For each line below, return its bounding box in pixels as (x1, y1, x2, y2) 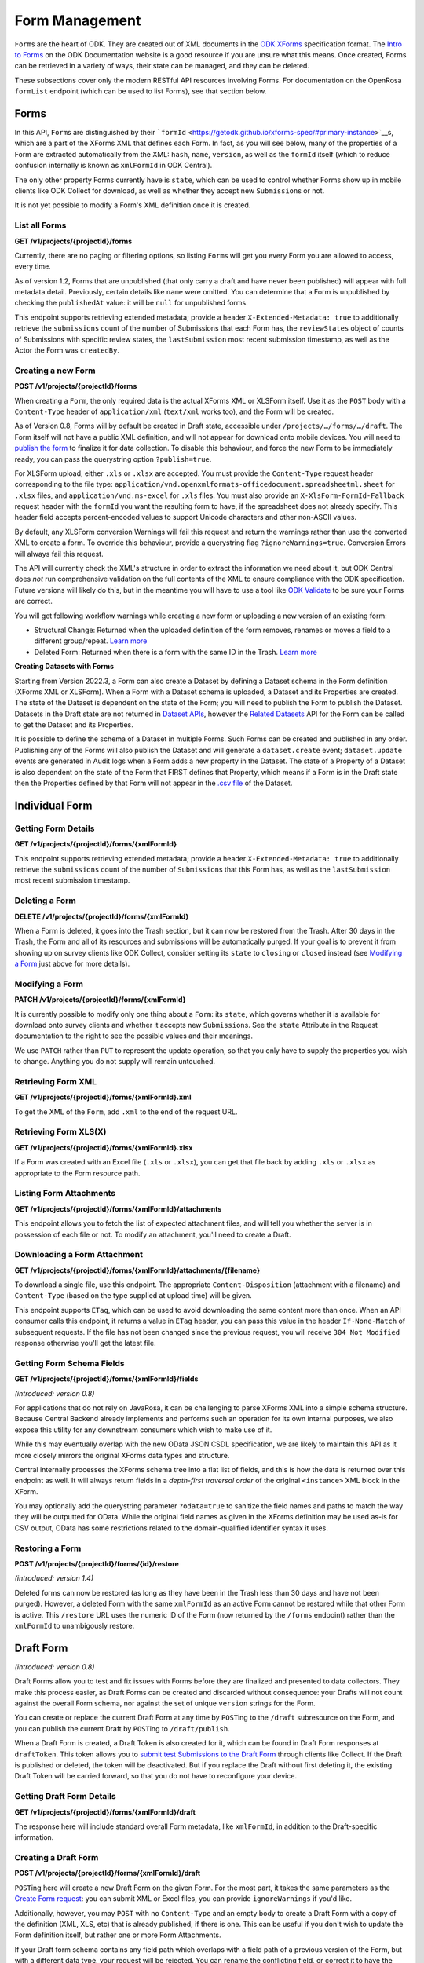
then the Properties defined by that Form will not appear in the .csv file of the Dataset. (14, 778, 293, 788)
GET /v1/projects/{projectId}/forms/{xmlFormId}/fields (14, 1374, 199, 1384)
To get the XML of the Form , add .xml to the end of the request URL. (14, 1107, 238, 1117)
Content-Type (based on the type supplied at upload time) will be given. (14, 1291, 253, 1300)
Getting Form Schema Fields (14, 1358, 125, 1369)
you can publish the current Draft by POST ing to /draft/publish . (14, 1724, 231, 1733)
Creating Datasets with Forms (14, 662, 114, 671)
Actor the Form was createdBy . (14, 345, 120, 355)
